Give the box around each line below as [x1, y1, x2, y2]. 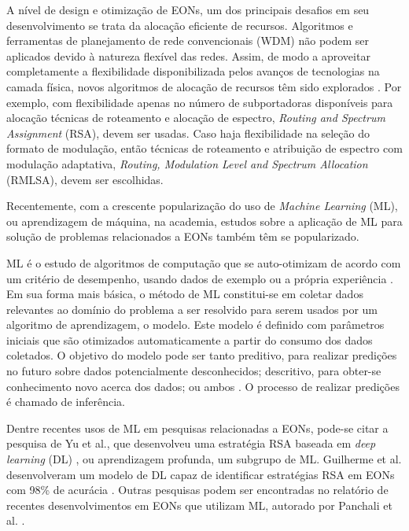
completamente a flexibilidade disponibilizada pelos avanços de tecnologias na [6, 63, 380, 79]
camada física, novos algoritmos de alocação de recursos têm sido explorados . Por [6, 78, 402, 94]
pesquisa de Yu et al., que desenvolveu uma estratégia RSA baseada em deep [6, 435, 376, 452]
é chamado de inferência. [6, 393, 125, 410]
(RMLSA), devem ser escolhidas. [6, 171, 164, 187]
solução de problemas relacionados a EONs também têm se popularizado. [6, 228, 359, 245]
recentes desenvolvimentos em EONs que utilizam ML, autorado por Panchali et [6, 496, 392, 513]
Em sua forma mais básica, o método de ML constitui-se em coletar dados [6, 286, 363, 302]
